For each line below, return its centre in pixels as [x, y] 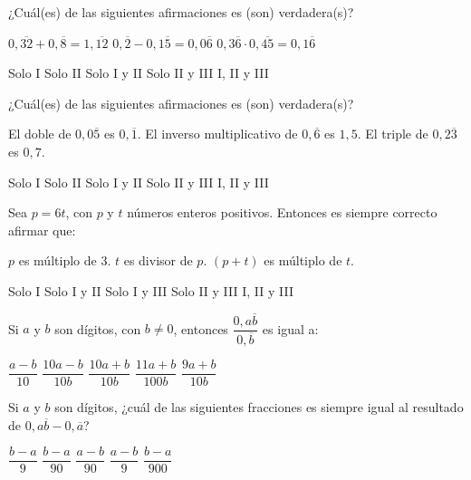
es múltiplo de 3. [65, 260]
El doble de [40, 134]
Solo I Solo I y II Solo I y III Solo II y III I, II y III [151, 290]
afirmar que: [42, 230]
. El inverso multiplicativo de [217, 134]
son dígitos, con [98, 328]
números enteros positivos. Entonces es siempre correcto [282, 212]
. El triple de [393, 134]
